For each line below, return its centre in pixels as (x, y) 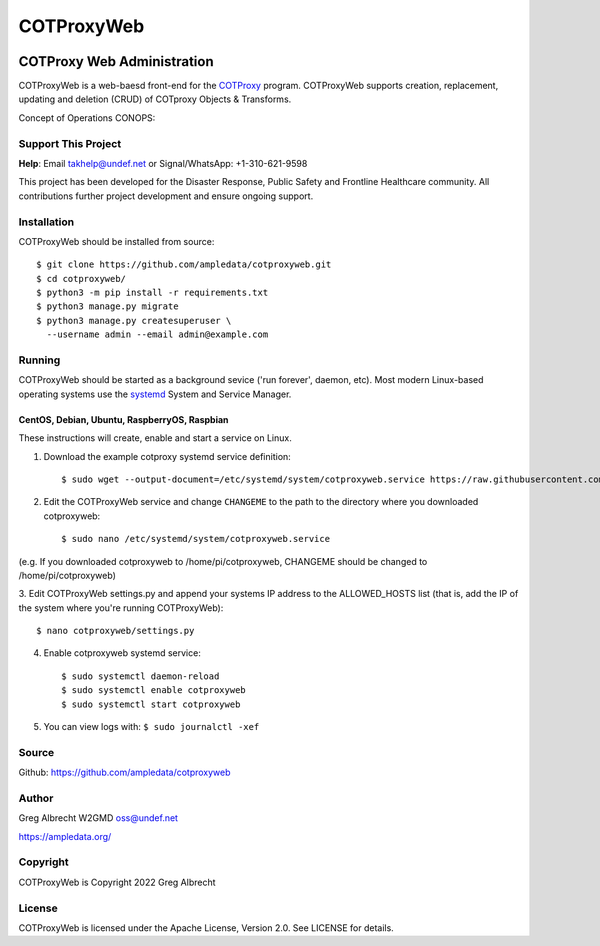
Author (36, 798)
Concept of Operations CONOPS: (87, 117)
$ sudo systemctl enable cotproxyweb (154, 690)
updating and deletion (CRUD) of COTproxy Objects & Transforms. (155, 99)
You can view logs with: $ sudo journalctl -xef (151, 727)
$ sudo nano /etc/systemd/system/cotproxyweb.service (195, 539)
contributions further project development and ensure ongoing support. (166, 196)
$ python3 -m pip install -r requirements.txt (152, 293)
